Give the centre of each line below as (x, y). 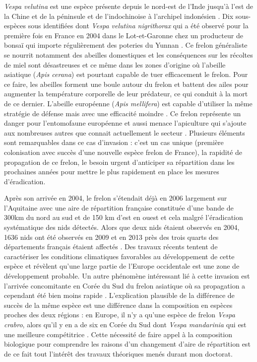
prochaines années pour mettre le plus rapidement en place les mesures (112, 172)
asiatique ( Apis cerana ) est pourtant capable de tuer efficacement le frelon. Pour (126, 74)
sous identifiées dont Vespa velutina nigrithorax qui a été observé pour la (138, 26)
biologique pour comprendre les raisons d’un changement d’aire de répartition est (127, 344)
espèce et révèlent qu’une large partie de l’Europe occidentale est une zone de (122, 266)
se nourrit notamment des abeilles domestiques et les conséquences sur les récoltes (128, 54)
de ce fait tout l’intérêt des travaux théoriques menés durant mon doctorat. (118, 353)
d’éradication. (25, 181)
